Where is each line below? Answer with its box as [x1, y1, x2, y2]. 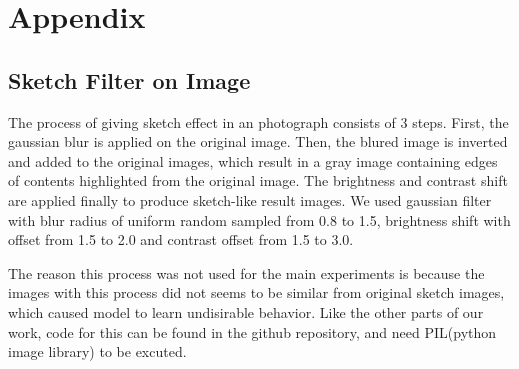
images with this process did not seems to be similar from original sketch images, [8, 282, 505, 303]
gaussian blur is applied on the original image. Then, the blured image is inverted [8, 131, 508, 152]
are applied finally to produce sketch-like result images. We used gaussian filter [8, 189, 492, 210]
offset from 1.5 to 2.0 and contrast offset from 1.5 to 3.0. [8, 229, 354, 250]
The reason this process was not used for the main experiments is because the [8, 262, 485, 283]
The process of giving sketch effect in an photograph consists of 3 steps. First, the [8, 111, 509, 132]
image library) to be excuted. [8, 341, 187, 362]
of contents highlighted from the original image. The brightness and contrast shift [8, 170, 508, 191]
